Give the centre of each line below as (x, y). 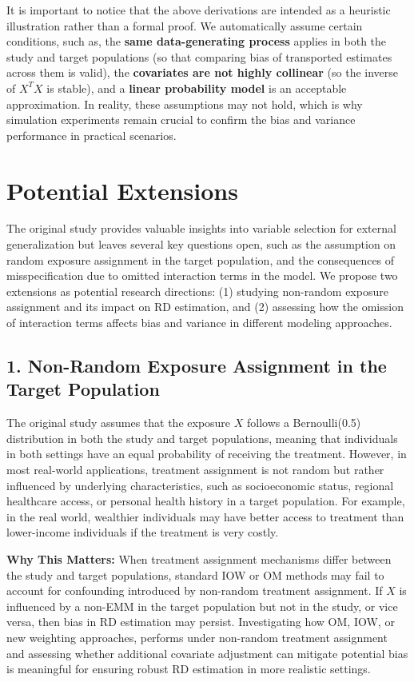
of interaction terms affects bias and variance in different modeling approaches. (199, 323)
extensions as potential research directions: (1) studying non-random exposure (197, 291)
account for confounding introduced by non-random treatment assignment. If (195, 590)
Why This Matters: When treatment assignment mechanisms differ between (199, 558)
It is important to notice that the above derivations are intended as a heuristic (199, 10)
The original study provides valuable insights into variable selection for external (201, 228)
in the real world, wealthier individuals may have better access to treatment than (205, 516)
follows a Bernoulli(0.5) (304, 423)
